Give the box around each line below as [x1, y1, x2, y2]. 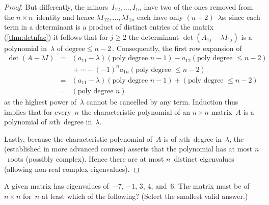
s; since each [222, 11, 260, 22]
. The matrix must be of [174, 181, 250, 191]
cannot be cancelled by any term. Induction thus [86, 96, 238, 107]
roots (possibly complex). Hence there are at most [7, 153, 164, 164]
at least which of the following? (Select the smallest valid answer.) [41, 190, 248, 201]
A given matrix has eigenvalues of [4, 181, 109, 191]
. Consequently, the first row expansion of [112, 42, 242, 53]
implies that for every [4, 106, 71, 117]
